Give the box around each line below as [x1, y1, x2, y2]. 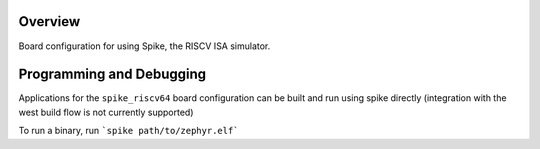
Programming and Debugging [18, 66, 207, 83]
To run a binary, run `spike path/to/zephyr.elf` [18, 125, 239, 137]
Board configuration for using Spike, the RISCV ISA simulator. [18, 40, 271, 52]
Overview [18, 13, 81, 30]
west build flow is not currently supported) [18, 106, 194, 118]
